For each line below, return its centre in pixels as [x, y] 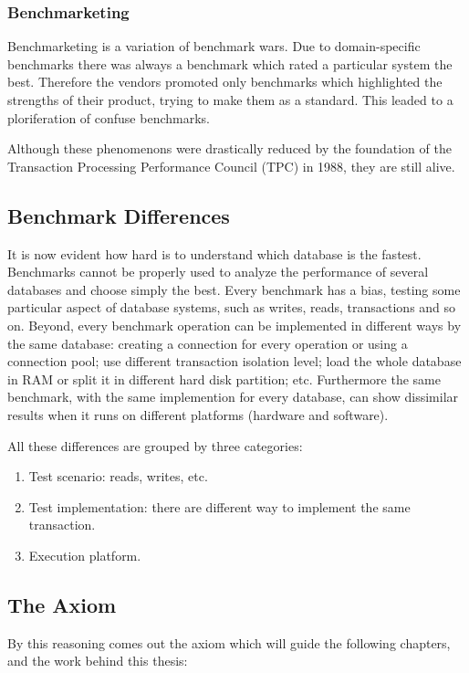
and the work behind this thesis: [98, 661]
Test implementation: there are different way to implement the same [219, 506]
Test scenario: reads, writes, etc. [118, 476]
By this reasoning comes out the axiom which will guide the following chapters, [229, 642]
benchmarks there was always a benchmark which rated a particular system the [230, 63]
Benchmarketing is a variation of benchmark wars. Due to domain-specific [214, 46]
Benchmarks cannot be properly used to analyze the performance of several [218, 272]
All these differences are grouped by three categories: [155, 445]
